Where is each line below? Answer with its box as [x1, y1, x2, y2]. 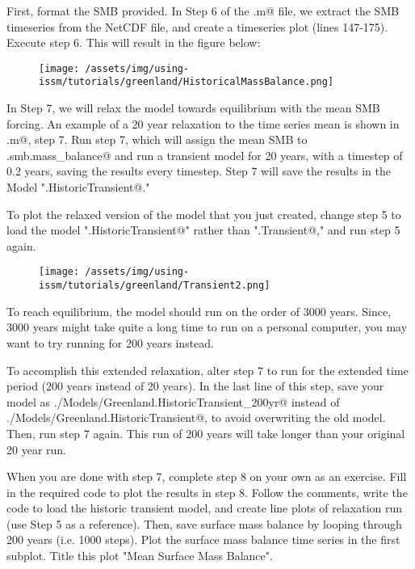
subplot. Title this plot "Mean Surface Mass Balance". [6, 547, 273, 564]
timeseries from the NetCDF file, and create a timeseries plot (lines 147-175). [6, 18, 388, 35]
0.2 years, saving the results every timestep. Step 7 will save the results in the [6, 162, 391, 179]
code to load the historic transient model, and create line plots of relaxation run [6, 499, 403, 516]
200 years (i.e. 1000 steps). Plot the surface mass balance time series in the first [6, 531, 400, 548]
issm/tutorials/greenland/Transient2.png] [39, 280, 270, 292]
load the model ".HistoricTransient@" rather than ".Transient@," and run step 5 [6, 221, 400, 238]
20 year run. [6, 440, 66, 457]
